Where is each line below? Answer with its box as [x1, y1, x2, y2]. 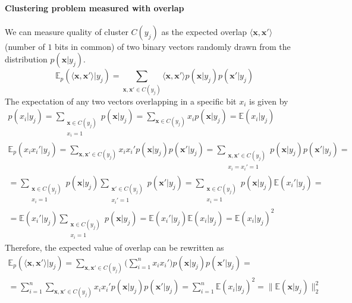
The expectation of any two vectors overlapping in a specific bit [5, 94, 237, 107]
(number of [5, 40, 45, 52]
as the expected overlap [161, 25, 247, 37]
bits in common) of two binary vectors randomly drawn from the [55, 40, 291, 52]
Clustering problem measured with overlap [5, 1, 184, 14]
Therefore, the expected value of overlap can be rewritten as [5, 241, 224, 253]
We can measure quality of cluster [5, 25, 128, 37]
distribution [5, 53, 48, 65]
